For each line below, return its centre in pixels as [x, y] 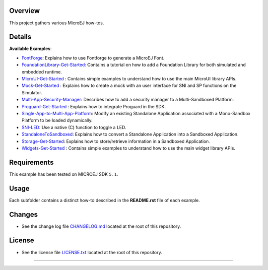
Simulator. [32, 92]
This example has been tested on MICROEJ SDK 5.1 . [64, 174]
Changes [24, 214]
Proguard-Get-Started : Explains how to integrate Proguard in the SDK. [94, 106]
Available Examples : [31, 49]
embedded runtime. [42, 71]
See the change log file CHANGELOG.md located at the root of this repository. [101, 226]
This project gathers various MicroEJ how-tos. [57, 23]
